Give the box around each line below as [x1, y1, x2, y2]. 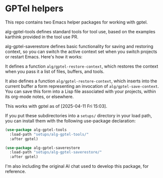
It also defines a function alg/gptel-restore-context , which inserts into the [5, 78, 157, 84]
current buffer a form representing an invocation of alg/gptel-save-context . [5, 83, 159, 89]
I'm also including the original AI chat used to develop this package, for [5, 163, 149, 169]
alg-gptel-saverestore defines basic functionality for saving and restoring [5, 43, 154, 49]
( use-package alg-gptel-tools [5, 127, 67, 132]
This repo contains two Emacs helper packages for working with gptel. [5, 19, 148, 25]
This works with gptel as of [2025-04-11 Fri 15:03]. [5, 103, 108, 109]
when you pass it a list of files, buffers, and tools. [5, 68, 105, 74]
